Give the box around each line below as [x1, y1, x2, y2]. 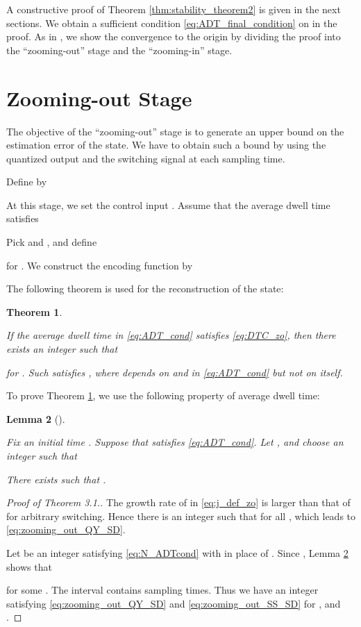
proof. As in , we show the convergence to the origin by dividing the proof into [6, 29, 341, 44]
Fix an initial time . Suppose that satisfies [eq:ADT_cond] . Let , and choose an [6, 435, 344, 449]
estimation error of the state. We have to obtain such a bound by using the [6, 137, 326, 152]
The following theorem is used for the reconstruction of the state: [6, 281, 284, 296]
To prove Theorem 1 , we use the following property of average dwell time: [6, 388, 320, 403]
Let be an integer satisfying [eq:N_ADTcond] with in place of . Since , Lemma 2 [6, 545, 349, 560]
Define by [6, 174, 47, 189]
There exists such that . [6, 471, 106, 486]
